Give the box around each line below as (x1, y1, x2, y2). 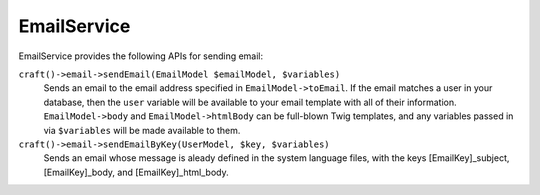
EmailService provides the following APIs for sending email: (18, 50, 264, 62)
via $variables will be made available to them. (43, 124, 241, 136)
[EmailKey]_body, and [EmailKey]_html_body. (43, 166, 229, 178)
